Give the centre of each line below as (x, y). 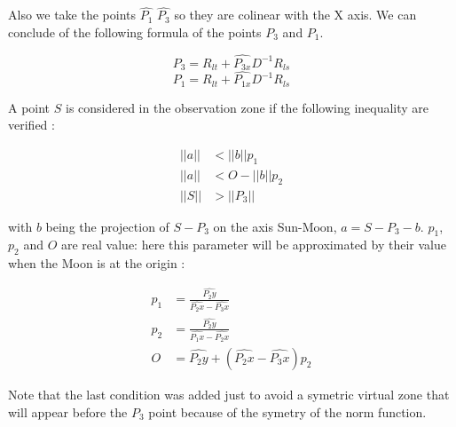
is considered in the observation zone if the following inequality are (247, 107)
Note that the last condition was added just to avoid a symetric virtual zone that (229, 395)
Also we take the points (72, 15)
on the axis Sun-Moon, (275, 226)
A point (29, 107)
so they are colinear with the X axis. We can (295, 15)
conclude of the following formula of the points (135, 32)
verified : (31, 125)
